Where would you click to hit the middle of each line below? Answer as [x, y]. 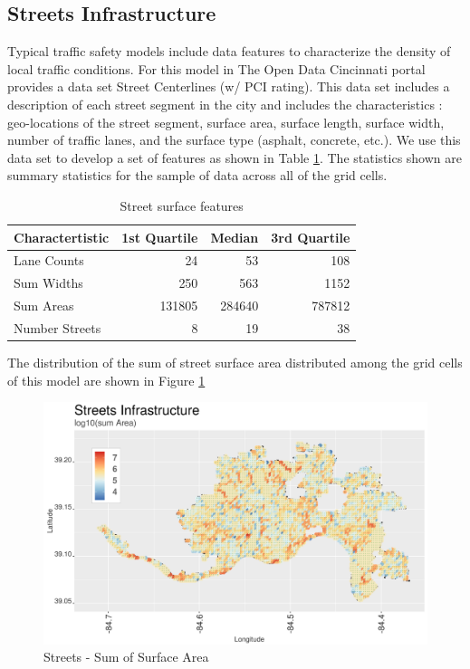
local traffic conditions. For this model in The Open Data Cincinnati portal [216, 68]
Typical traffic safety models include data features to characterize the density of [229, 51]
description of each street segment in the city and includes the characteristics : [225, 104]
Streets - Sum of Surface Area [126, 657]
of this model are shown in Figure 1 [106, 380]
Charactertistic [62, 237]
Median [235, 237]
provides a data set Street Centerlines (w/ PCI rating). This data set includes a [229, 86]
